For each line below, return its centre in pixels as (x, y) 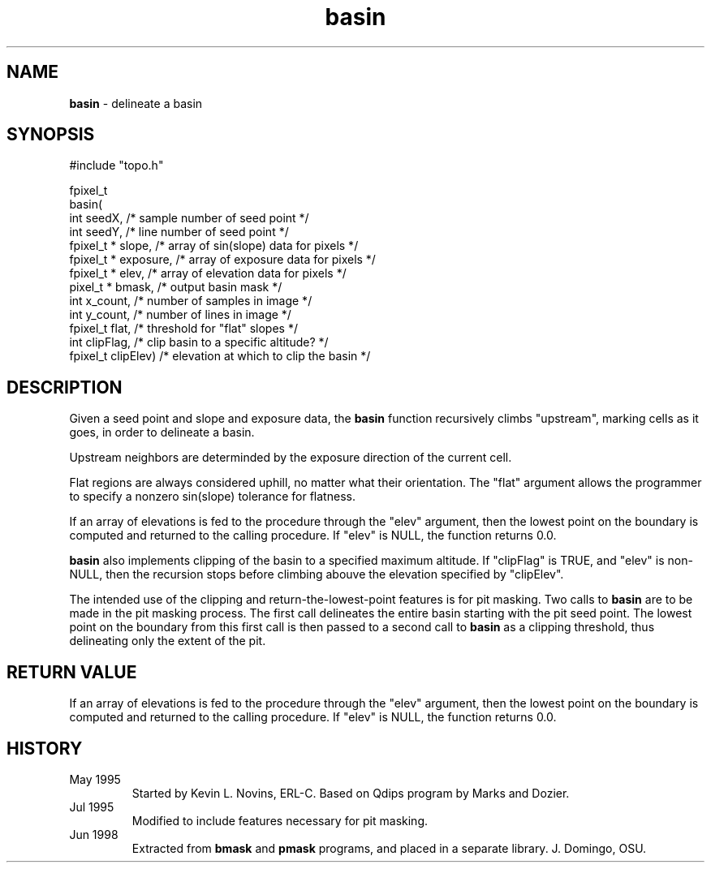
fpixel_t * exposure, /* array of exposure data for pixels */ (222, 260)
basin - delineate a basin (136, 103)
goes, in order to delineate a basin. (162, 432)
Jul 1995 (92, 807)
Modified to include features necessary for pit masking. (280, 820)
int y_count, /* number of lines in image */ (180, 315)
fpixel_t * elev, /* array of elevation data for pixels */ (208, 273)
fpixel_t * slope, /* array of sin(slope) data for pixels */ (214, 246)
